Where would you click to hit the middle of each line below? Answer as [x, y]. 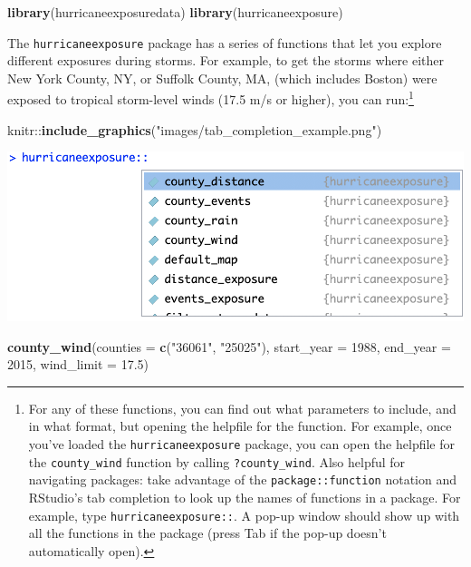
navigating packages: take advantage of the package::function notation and [242, 479]
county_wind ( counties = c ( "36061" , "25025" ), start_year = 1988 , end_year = [229, 346]
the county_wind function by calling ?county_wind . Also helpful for [217, 461]
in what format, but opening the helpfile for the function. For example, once [240, 426]
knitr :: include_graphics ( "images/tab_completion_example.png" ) [195, 129]
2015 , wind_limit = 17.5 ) [78, 364]
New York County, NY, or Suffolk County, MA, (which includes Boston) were [222, 78]
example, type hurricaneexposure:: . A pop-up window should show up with [244, 515]
